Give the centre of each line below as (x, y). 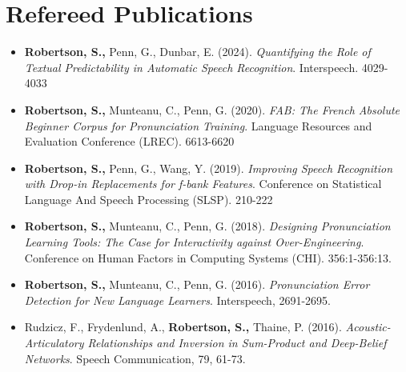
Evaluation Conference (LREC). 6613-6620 (129, 141)
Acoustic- (368, 327)
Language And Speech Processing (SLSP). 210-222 (149, 199)
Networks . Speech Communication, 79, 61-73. (135, 358)
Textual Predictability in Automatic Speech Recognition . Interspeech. (191, 67)
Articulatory (54, 343)
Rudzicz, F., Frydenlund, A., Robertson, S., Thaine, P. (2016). (183, 327)
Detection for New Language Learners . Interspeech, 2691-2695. (178, 300)
